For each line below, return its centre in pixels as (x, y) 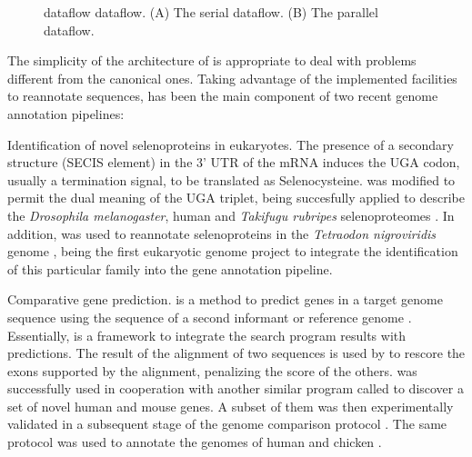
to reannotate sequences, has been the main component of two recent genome (223, 96)
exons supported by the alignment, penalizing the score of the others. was (212, 370)
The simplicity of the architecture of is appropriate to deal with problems (212, 60)
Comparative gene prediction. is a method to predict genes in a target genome (225, 299)
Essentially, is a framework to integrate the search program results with (207, 335)
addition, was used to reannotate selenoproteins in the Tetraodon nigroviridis (222, 233)
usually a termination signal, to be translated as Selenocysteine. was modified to (231, 179)
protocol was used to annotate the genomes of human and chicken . (195, 442)
